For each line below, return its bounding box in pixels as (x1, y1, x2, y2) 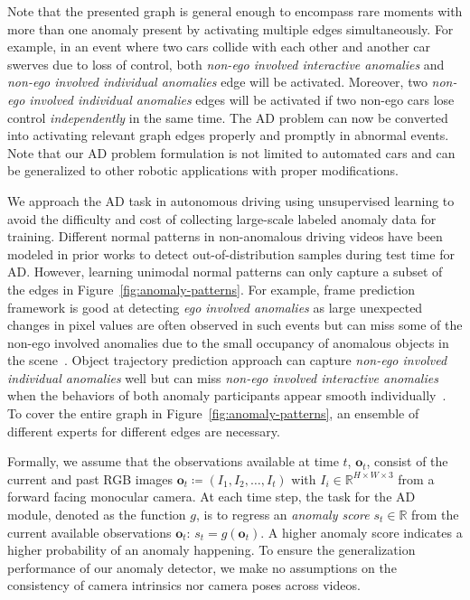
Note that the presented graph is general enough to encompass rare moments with (7, 2, 463, 20)
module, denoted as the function (7, 505, 186, 524)
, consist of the (366, 452, 448, 471)
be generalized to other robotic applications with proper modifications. (7, 161, 399, 180)
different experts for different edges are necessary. (7, 421, 280, 440)
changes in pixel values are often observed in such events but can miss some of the (7, 315, 463, 334)
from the (411, 505, 459, 524)
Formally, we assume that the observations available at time (7, 452, 339, 471)
